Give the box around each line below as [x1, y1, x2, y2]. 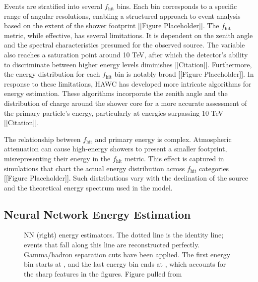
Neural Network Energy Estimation [4, 206, 191, 222]
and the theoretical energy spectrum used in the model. [4, 182, 173, 192]
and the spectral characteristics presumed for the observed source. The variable [4, 40, 245, 50]
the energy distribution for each [4, 69, 100, 79]
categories [199, 163, 229, 173]
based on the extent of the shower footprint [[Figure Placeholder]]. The [4, 20, 219, 31]
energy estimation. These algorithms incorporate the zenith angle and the [4, 88, 228, 98]
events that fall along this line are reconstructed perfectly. [24, 239, 200, 250]
